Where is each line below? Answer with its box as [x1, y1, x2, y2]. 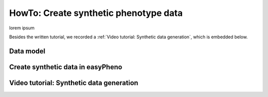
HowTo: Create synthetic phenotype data [9, 7, 183, 18]
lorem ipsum [9, 25, 35, 31]
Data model [9, 47, 46, 55]
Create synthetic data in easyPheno [9, 63, 123, 71]
